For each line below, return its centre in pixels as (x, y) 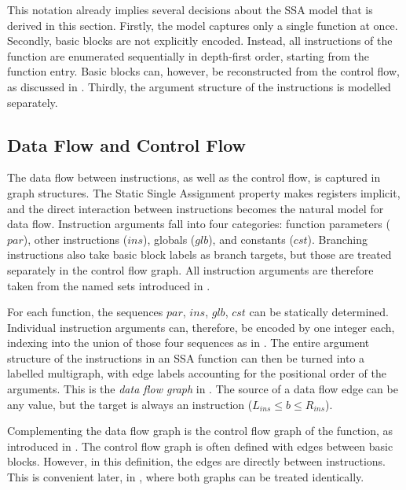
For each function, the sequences (85, 312)
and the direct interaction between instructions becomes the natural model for (196, 208)
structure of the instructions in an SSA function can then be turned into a (186, 357)
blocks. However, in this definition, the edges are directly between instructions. (196, 461)
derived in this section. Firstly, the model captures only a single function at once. (203, 25)
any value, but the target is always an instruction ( (130, 404)
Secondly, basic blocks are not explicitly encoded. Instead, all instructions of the (200, 41)
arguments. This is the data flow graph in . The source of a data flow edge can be (203, 389)
